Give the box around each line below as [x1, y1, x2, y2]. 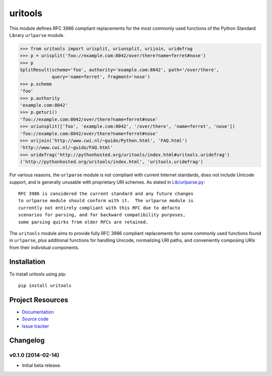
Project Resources [9, 296, 69, 304]
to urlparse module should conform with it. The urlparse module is [18, 198, 194, 204]
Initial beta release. [22, 362, 61, 368]
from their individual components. [9, 244, 80, 250]
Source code [22, 316, 49, 322]
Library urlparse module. [9, 32, 65, 38]
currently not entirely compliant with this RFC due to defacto [18, 205, 181, 211]
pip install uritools [18, 283, 72, 288]
